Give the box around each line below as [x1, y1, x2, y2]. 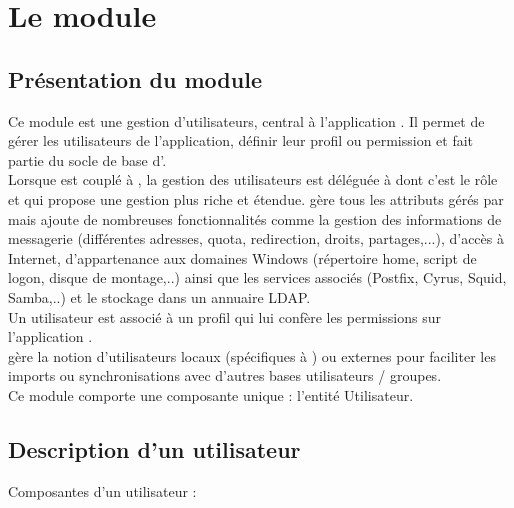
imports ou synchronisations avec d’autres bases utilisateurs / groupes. [8, 365, 442, 386]
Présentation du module [8, 63, 262, 94]
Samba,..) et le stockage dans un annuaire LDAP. [8, 286, 311, 307]
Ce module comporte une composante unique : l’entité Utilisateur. [8, 384, 414, 405]
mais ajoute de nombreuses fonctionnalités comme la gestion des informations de [8, 208, 502, 229]
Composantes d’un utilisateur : [8, 480, 197, 501]
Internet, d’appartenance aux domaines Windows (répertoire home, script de [8, 247, 477, 268]
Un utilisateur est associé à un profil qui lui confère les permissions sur [8, 306, 441, 327]
